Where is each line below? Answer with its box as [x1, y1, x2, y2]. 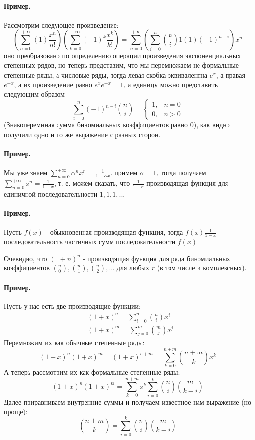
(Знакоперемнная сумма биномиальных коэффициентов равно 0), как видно [4, 119, 230, 130]
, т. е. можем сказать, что [54, 178, 130, 188]
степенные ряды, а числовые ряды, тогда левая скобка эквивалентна [4, 69, 208, 80]
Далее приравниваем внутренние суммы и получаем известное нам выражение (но [4, 396, 252, 407]
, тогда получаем [156, 167, 206, 177]
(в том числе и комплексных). [157, 263, 247, 273]
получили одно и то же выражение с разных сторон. [4, 129, 161, 139]
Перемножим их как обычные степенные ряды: [4, 337, 145, 348]
